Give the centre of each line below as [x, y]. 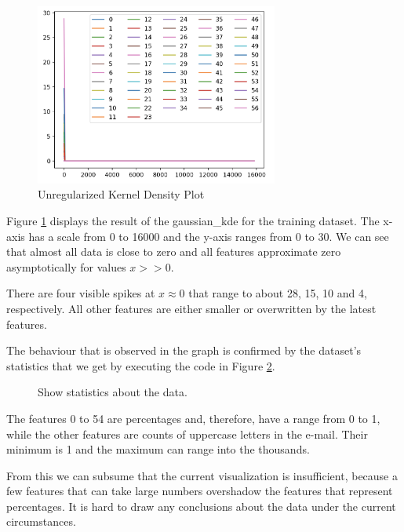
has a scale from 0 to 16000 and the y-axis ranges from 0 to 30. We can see [209, 236]
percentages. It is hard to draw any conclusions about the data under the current [201, 506]
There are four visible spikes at [81, 293]
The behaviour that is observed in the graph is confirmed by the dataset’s [184, 350]
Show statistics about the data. [113, 392]
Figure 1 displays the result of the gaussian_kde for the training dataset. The [193, 220]
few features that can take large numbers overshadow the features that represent [200, 491]
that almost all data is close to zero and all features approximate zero [174, 251]
